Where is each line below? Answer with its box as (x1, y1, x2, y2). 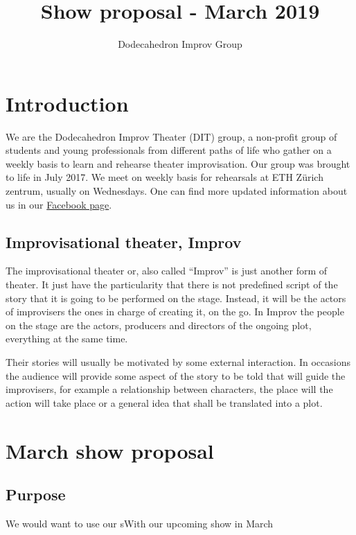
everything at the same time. (6, 331, 128, 346)
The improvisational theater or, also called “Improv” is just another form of (6, 263, 328, 278)
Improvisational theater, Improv (6, 231, 242, 252)
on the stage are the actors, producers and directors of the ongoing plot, (6, 317, 312, 332)
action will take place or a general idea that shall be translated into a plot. (6, 395, 323, 410)
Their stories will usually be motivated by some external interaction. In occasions (6, 354, 350, 369)
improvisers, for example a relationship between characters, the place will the (6, 382, 333, 396)
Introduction (6, 89, 129, 117)
